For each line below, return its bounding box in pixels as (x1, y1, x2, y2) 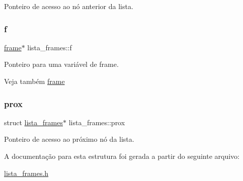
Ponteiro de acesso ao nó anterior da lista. (4, 1, 133, 11)
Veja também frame (4, 76, 65, 86)
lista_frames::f (27, 42, 72, 52)
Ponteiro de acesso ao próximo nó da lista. (4, 134, 134, 144)
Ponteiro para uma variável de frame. (4, 59, 119, 69)
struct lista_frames (4, 117, 63, 127)
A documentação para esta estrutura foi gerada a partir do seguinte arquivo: (4, 151, 239, 161)
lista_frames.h (4, 167, 49, 178)
